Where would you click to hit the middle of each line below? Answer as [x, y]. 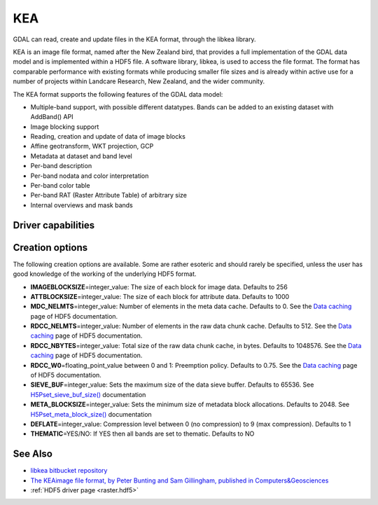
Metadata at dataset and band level [82, 156]
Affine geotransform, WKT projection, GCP [92, 146]
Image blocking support [65, 127]
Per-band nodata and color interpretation [90, 176]
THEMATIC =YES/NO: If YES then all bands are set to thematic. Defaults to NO [142, 434]
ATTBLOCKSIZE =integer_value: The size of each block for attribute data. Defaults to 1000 [160, 296]
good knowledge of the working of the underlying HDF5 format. [105, 274]
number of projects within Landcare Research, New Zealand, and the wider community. [139, 81]
